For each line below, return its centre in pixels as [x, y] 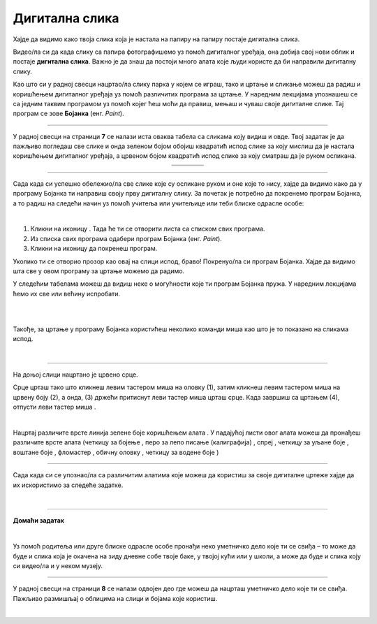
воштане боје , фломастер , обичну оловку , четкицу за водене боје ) [116, 452]
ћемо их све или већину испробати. [67, 293]
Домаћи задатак [38, 521]
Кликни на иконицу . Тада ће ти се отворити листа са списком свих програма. [148, 229]
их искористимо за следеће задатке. [68, 485]
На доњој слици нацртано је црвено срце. [76, 375]
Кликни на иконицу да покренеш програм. [94, 249]
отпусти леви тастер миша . [54, 407]
